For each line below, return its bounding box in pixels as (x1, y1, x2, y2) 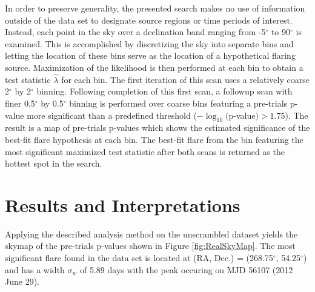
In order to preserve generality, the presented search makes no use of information (5, 2, 305, 14)
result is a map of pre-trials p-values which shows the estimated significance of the (5, 121, 310, 134)
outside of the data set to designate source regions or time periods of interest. (5, 13, 293, 26)
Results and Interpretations (5, 192, 240, 217)
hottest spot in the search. (5, 157, 102, 170)
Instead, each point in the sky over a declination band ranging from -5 (5, 25, 266, 38)
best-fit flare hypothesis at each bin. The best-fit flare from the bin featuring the (5, 133, 303, 145)
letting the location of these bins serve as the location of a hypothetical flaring (5, 49, 296, 62)
